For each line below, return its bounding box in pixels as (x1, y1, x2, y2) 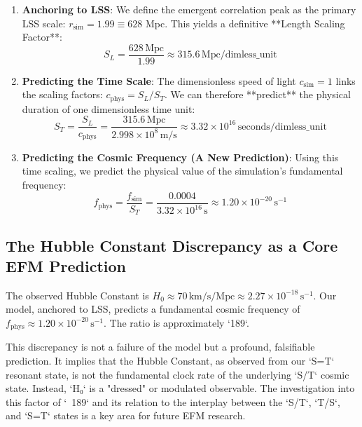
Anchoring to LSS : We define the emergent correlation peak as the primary (22, 2, 356, 16)
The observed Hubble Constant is (6, 287, 149, 302)
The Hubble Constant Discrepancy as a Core (6, 234, 338, 256)
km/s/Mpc (188, 291, 235, 301)
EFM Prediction (6, 255, 127, 276)
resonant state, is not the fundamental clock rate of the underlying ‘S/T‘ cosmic (6, 367, 349, 381)
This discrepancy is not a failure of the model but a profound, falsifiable (6, 339, 315, 354)
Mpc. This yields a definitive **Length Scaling (145, 15, 345, 30)
